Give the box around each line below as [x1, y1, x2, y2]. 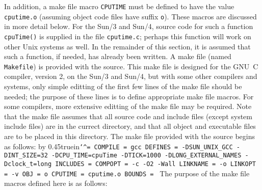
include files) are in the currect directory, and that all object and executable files [4, 121, 256, 131]
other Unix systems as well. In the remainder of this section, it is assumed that [4, 41, 251, 51]
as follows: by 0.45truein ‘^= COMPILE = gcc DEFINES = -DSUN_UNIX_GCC [4, 141, 233, 151]
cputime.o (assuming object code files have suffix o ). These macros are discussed [4, 11, 257, 21]
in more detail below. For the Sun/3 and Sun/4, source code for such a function [4, 21, 253, 32]
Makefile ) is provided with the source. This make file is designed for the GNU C [4, 61, 258, 71]
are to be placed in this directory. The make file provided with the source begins [4, 130, 255, 141]
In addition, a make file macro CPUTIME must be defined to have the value [4, 1, 234, 11]
